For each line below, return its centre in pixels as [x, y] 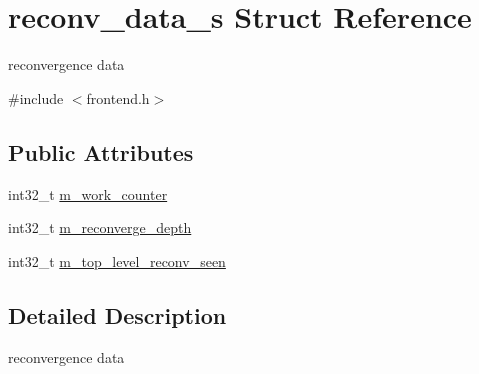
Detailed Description [117, 314]
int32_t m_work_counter [88, 193]
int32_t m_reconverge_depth [100, 227]
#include [36, 97]
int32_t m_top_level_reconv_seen [117, 260]
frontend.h [118, 97]
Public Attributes [101, 151]
